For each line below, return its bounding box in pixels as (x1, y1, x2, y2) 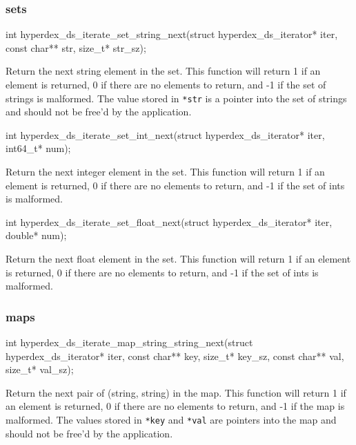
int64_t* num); (6, 141, 71, 155)
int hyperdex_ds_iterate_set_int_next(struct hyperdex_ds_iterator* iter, (6, 127, 325, 142)
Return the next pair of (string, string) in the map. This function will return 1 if (6, 385, 346, 399)
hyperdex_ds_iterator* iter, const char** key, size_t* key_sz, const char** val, (6, 348, 344, 363)
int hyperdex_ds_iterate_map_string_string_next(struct (6, 335, 253, 349)
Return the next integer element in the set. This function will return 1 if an (6, 164, 325, 179)
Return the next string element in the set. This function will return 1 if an (6, 64, 321, 78)
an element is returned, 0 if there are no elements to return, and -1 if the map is (6, 399, 345, 413)
